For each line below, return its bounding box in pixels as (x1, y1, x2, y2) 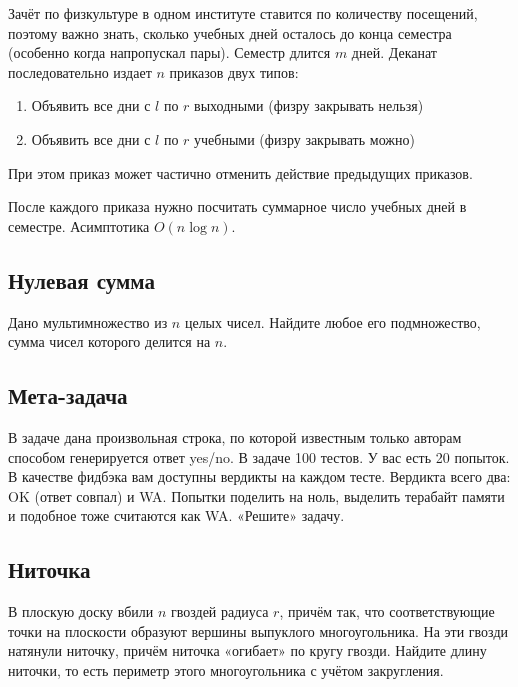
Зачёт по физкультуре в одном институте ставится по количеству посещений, (8, 3, 478, 23)
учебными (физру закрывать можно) (194, 128, 415, 149)
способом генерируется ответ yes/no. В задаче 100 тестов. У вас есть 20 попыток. (8, 446, 510, 467)
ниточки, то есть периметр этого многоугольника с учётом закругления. (8, 659, 444, 680)
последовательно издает (8, 61, 152, 82)
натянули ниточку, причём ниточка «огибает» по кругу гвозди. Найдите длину (8, 640, 487, 661)
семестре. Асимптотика (8, 215, 150, 236)
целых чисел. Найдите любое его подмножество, (184, 311, 481, 332)
